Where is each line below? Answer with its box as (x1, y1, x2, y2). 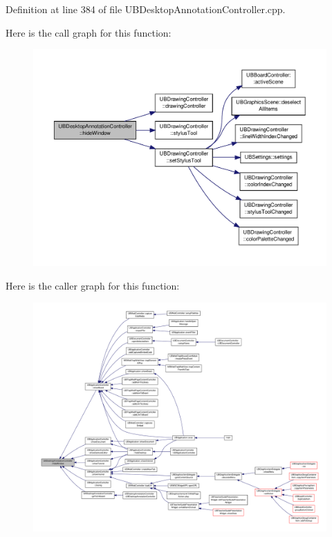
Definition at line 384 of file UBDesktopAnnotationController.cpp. (6, 2, 286, 16)
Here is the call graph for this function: (6, 25, 172, 39)
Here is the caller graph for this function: (6, 279, 180, 293)
